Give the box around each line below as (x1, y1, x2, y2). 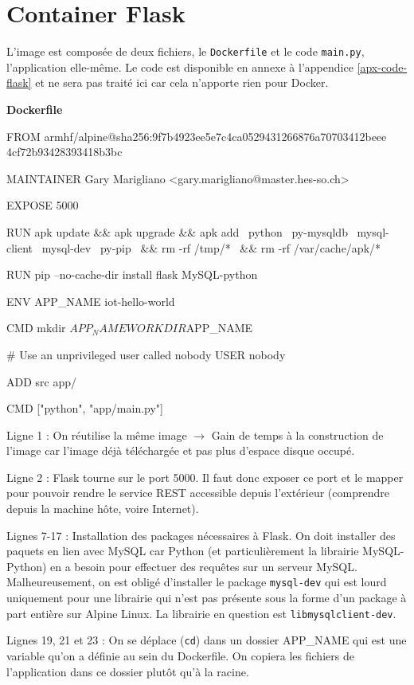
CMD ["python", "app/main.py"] (6, 400, 163, 417)
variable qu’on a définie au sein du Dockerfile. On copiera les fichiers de (6, 648, 354, 663)
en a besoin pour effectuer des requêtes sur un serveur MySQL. (50, 558, 357, 574)
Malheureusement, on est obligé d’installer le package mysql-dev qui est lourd (6, 573, 387, 590)
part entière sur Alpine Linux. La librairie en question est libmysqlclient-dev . (6, 605, 396, 621)
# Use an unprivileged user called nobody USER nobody (6, 346, 286, 362)
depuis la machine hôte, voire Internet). (6, 500, 199, 517)
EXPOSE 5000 (6, 197, 79, 213)
